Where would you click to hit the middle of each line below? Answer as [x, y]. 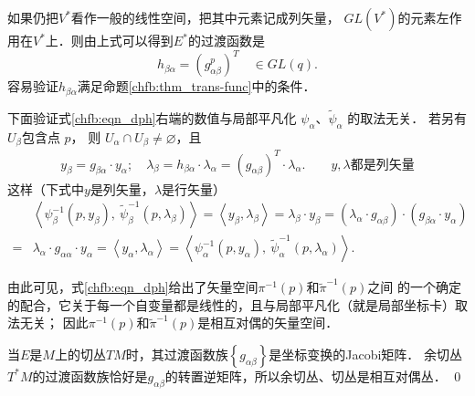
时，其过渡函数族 [177, 354]
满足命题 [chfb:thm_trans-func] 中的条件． [196, 86]
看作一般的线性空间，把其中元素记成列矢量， [205, 17]
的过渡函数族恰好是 [90, 375]
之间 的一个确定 [414, 287]
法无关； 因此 [48, 323]
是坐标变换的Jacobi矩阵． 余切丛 [366, 354]
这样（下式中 [46, 188]
